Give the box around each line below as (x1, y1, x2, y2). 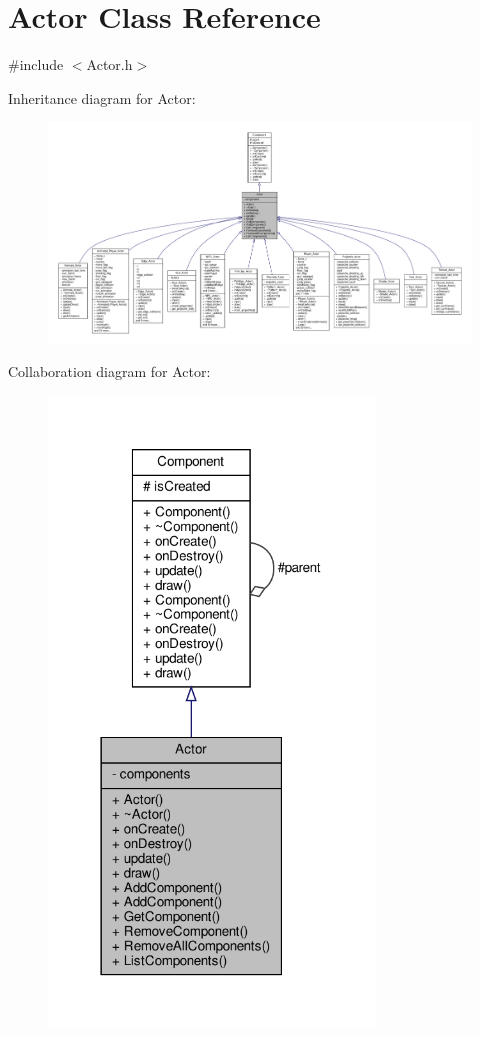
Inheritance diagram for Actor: (8, 87, 196, 108)
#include (8, 54, 64, 75)
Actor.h (86, 54, 133, 75)
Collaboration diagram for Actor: (8, 361, 211, 382)
